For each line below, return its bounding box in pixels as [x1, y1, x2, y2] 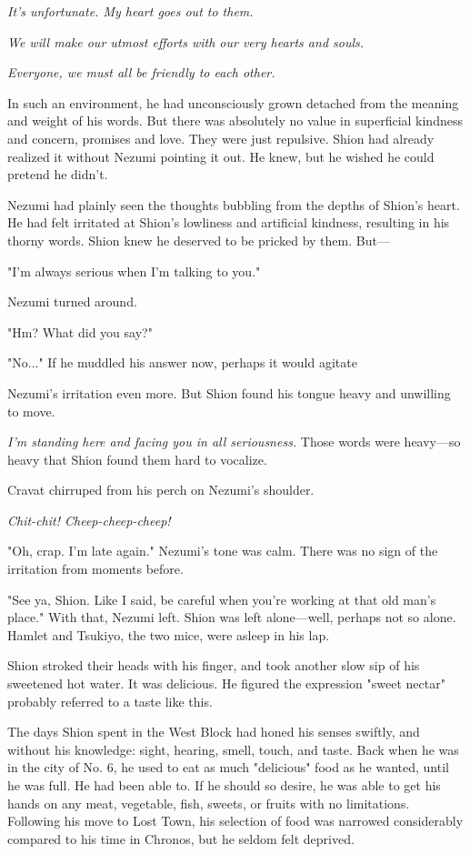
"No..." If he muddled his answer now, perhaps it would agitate [7, 353, 357, 372]
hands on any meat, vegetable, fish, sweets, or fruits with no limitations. [7, 793, 410, 812]
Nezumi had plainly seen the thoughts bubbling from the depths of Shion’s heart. [7, 195, 460, 214]
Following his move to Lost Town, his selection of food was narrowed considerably [7, 811, 464, 830]
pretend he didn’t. [7, 165, 108, 184]
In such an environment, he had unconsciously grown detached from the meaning [7, 93, 459, 112]
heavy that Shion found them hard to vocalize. [7, 449, 267, 468]
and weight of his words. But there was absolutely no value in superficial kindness [7, 111, 463, 130]
